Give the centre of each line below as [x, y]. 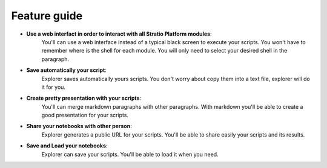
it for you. [54, 87]
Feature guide [47, 16]
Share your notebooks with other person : [79, 126]
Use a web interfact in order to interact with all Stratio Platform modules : [119, 34]
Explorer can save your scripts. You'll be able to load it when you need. [130, 154]
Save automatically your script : [67, 70]
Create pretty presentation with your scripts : [84, 98]
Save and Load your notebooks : [67, 146]
